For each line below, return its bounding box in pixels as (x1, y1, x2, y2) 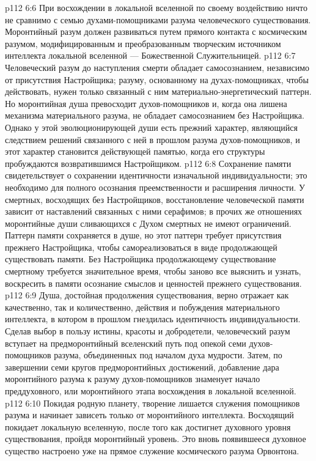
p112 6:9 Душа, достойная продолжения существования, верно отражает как (5, 289, 289, 301)
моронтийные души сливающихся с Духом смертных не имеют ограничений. (5, 216, 292, 229)
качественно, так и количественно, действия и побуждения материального (5, 300, 280, 313)
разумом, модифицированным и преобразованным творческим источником (5, 37, 281, 50)
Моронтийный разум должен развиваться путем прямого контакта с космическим (5, 25, 307, 38)
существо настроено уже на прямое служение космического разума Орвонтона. (5, 444, 299, 457)
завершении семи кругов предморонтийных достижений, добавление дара (5, 360, 279, 373)
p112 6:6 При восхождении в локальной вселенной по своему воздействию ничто (5, 1, 308, 13)
